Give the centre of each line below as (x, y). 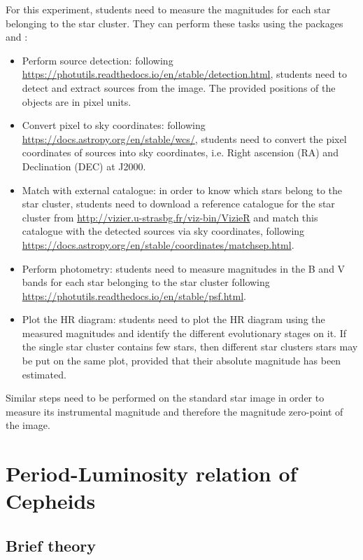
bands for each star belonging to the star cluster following (146, 282)
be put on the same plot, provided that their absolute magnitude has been (181, 361)
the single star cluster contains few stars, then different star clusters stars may (190, 347)
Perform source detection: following (98, 60)
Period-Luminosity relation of (151, 473)
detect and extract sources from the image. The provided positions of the (179, 87)
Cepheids (51, 501)
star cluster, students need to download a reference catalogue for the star (178, 204)
